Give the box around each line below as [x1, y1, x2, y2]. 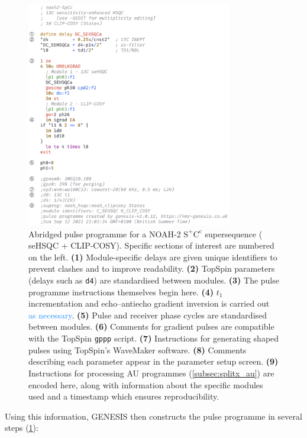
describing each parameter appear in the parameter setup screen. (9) [28, 355, 279, 368]
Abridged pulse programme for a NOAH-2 [28, 227, 181, 240]
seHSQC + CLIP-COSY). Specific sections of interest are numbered [28, 239, 274, 252]
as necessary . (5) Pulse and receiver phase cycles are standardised [28, 308, 267, 321]
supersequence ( [205, 227, 263, 240]
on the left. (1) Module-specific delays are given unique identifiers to [28, 250, 277, 263]
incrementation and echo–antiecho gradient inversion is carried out [28, 297, 270, 310]
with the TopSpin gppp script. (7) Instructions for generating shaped [28, 332, 279, 344]
